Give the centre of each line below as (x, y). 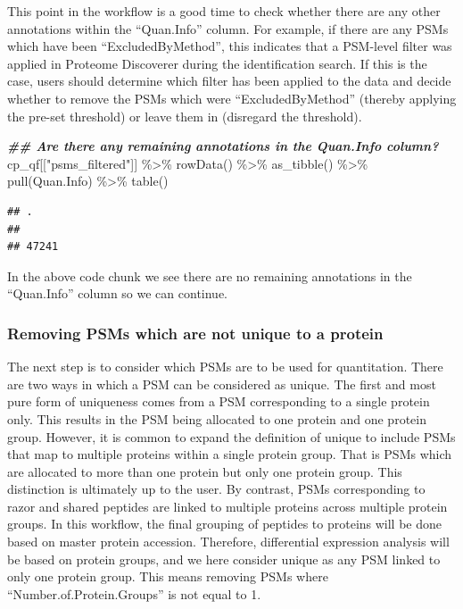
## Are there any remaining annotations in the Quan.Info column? (223, 146)
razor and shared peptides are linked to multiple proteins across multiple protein (227, 506)
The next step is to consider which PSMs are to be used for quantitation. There (225, 367)
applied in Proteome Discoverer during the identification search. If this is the (217, 63)
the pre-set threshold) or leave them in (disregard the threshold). (185, 116)
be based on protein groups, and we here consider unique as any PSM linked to (224, 559)
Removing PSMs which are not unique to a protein (195, 333)
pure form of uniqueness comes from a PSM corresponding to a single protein (219, 401)
